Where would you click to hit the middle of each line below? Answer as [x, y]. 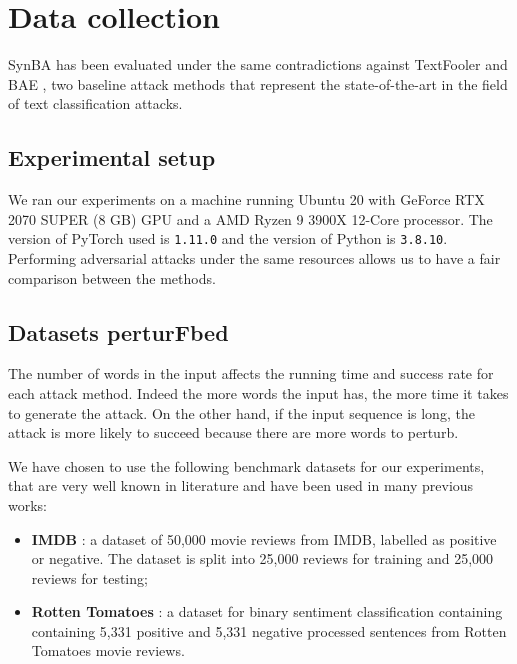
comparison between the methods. [112, 277]
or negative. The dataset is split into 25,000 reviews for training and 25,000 [262, 558]
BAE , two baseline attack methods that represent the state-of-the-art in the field [258, 83]
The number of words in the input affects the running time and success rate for [251, 373]
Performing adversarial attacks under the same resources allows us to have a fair [254, 257]
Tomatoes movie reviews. [108, 650]
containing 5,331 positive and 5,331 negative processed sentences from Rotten [269, 630]
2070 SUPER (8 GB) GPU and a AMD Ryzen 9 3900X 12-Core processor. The [250, 218]
